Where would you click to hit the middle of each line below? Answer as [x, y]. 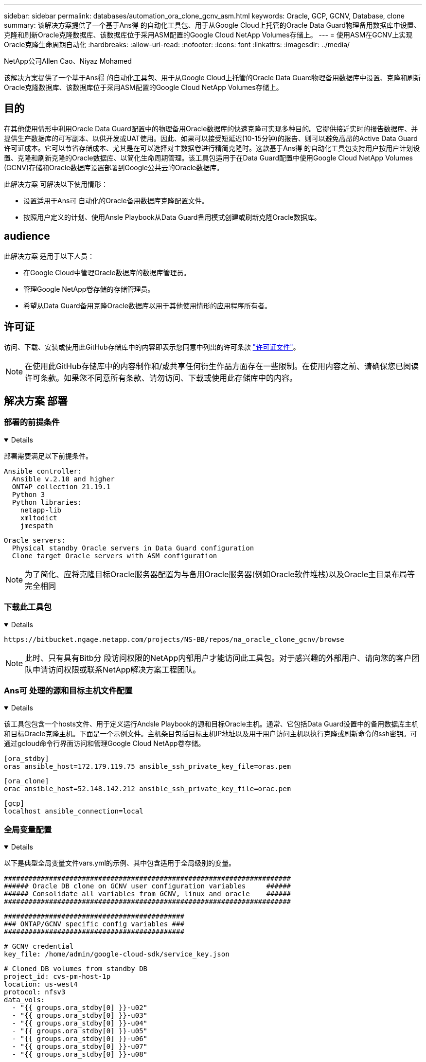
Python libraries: [47, 502]
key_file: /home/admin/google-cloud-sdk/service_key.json [117, 954]
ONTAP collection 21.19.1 [61, 487]
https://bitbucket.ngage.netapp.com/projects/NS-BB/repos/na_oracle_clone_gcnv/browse [174, 639]
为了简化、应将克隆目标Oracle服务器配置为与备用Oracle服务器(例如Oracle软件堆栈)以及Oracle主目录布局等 [220, 574]
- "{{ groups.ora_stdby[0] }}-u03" [80, 1015]
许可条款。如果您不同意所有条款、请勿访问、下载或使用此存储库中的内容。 [161, 378]
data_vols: [25, 1000]
